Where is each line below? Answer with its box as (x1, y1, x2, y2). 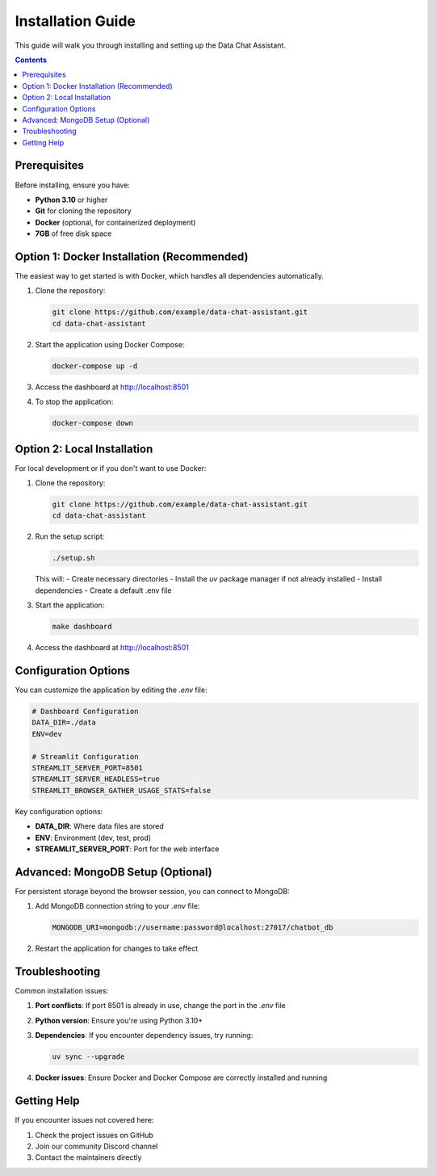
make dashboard (52, 622, 112, 632)
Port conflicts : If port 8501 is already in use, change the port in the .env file (35, 1001, 286, 1010)
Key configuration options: (15, 806, 103, 816)
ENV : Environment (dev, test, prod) (35, 833, 152, 842)
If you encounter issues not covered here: (15, 1115, 154, 1125)
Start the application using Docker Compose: (35, 339, 185, 349)
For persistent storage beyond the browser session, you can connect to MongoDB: (15, 886, 290, 896)
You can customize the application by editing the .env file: (15, 685, 208, 695)
